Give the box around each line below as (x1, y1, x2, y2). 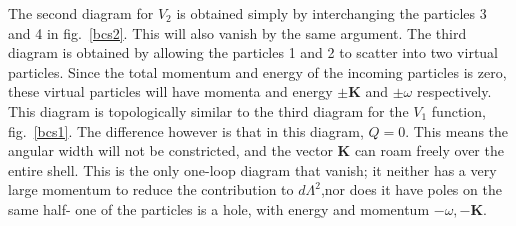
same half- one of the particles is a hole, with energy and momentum (8, 198, 430, 219)
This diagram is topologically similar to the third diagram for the (8, 100, 409, 121)
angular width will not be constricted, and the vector (8, 140, 333, 161)
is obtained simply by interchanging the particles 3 (176, 3, 487, 23)
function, (431, 100, 486, 121)
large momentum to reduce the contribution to (8, 179, 294, 200)
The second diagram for (8, 3, 154, 23)
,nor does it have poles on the (320, 179, 502, 200)
